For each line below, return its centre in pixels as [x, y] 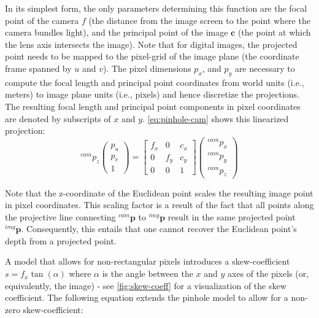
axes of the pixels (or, [268, 273]
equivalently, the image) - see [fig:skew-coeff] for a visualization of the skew [146, 285]
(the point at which [274, 32]
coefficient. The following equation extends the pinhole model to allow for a [147, 297]
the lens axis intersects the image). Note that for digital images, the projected [151, 44]
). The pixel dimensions [147, 68]
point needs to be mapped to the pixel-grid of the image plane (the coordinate [152, 56]
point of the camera [42, 20]
